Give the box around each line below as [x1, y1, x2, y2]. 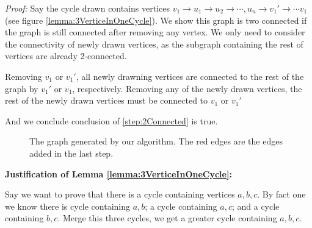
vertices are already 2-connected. [5, 49, 127, 62]
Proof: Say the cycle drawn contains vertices [5, 2, 170, 14]
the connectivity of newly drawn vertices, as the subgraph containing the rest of [5, 37, 303, 50]
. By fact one [257, 188, 306, 201]
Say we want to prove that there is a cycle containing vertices [5, 188, 235, 201]
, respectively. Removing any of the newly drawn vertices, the [72, 82, 302, 94]
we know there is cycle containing [5, 199, 131, 212]
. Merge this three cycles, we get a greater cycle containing [57, 212, 277, 224]
